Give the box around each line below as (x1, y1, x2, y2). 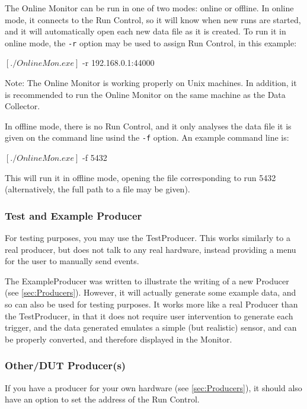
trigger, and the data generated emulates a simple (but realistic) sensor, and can (5, 321, 297, 334)
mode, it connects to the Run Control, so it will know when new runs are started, (5, 13, 301, 26)
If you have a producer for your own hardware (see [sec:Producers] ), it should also (5, 381, 302, 394)
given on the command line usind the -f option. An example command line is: (5, 131, 289, 144)
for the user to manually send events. (5, 255, 139, 267)
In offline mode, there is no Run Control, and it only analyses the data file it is (5, 119, 292, 132)
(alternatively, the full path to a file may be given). (5, 183, 190, 195)
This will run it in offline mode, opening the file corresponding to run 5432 (5, 171, 276, 183)
